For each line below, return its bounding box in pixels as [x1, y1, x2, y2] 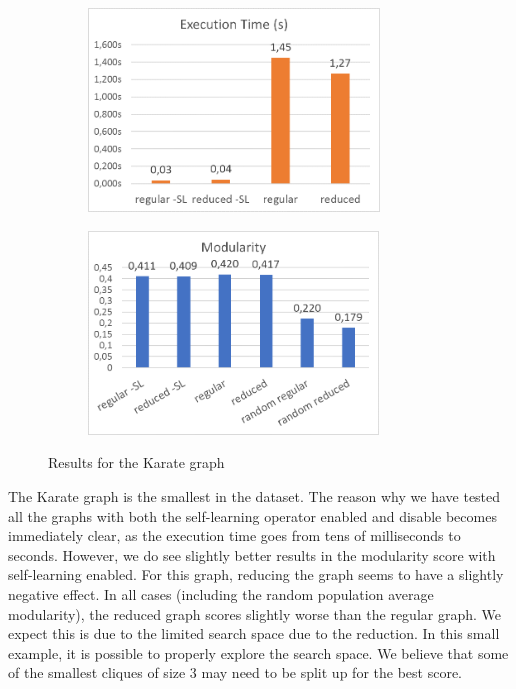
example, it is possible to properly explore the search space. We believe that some [8, 642, 509, 663]
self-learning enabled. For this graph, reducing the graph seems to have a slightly [8, 564, 504, 585]
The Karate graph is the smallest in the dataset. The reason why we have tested [8, 485, 501, 506]
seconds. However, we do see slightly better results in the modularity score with [8, 544, 496, 565]
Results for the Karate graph [48, 452, 225, 473]
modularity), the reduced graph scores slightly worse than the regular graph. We [8, 603, 501, 624]
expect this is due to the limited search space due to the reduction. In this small [8, 623, 500, 644]
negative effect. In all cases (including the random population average [8, 583, 434, 604]
